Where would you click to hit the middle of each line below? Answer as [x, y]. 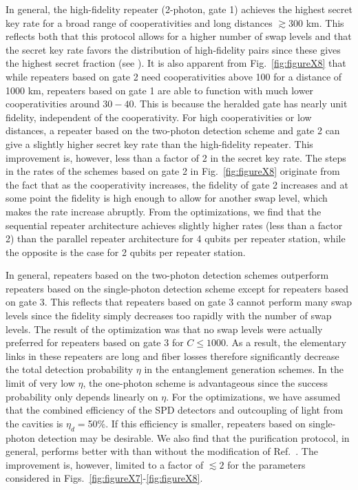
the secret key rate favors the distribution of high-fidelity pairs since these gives [173, 49]
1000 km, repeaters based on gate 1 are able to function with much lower [160, 90]
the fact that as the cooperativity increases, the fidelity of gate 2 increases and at [177, 184]
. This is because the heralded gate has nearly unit [241, 104]
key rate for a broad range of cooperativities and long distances [139, 22]
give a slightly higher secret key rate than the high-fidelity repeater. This [159, 143]
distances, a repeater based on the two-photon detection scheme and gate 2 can [173, 130]
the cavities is [34, 423]
